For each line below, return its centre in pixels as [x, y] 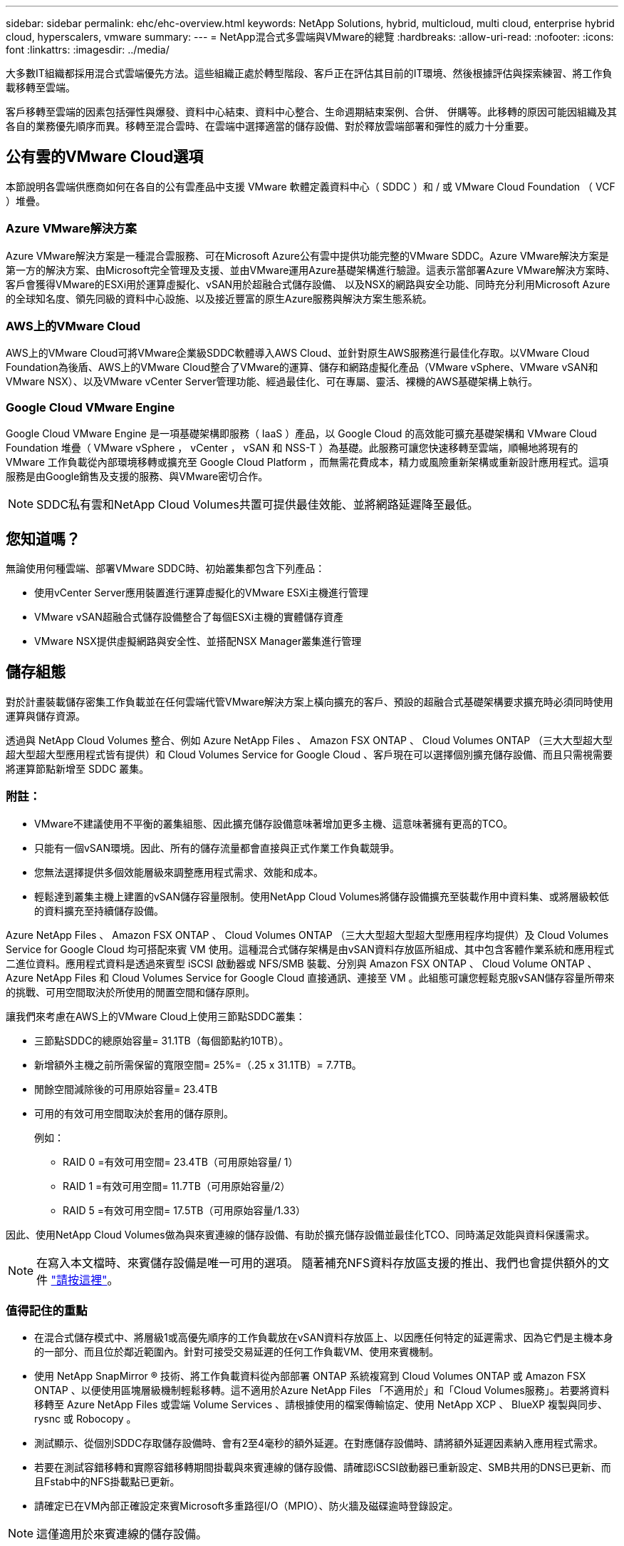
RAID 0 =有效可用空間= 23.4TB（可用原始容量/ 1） [181, 1161]
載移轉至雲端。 [41, 87]
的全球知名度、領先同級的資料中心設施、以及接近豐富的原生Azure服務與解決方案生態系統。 [219, 298]
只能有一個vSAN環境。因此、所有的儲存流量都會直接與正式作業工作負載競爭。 [217, 848]
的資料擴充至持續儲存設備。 [99, 910]
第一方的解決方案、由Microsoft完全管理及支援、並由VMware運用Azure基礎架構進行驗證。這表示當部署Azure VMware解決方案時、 [311, 270]
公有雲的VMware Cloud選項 [105, 157]
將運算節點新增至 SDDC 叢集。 [78, 768]
